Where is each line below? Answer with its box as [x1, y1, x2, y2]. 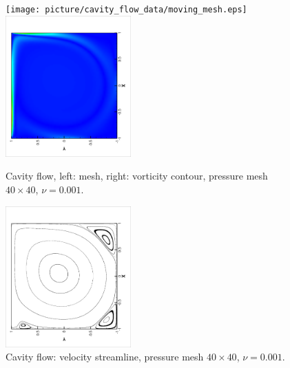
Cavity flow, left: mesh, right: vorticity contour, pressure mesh [6, 169, 268, 183]
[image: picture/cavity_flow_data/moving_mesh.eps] [6, 5, 247, 14]
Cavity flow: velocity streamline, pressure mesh [6, 349, 204, 364]
